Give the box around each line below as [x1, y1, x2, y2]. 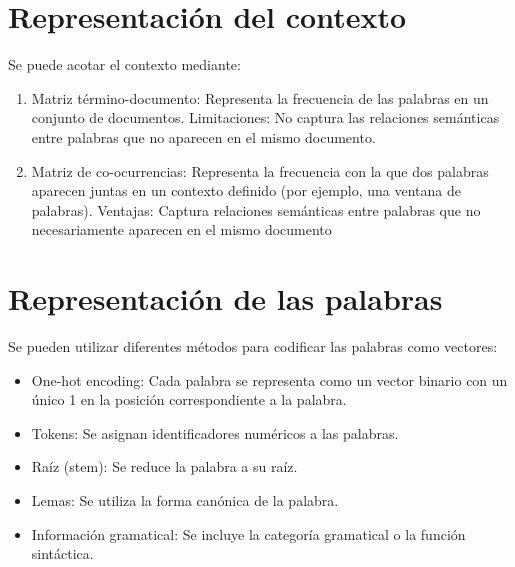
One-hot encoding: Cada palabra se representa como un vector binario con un [31, 369, 508, 390]
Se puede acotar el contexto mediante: [8, 54, 241, 75]
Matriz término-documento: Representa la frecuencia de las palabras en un [31, 87, 489, 108]
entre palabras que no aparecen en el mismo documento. [31, 126, 376, 147]
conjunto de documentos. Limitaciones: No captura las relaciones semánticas [31, 107, 500, 128]
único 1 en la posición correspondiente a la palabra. [31, 389, 347, 410]
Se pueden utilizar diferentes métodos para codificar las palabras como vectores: [8, 336, 498, 356]
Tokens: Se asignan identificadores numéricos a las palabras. [31, 422, 399, 443]
